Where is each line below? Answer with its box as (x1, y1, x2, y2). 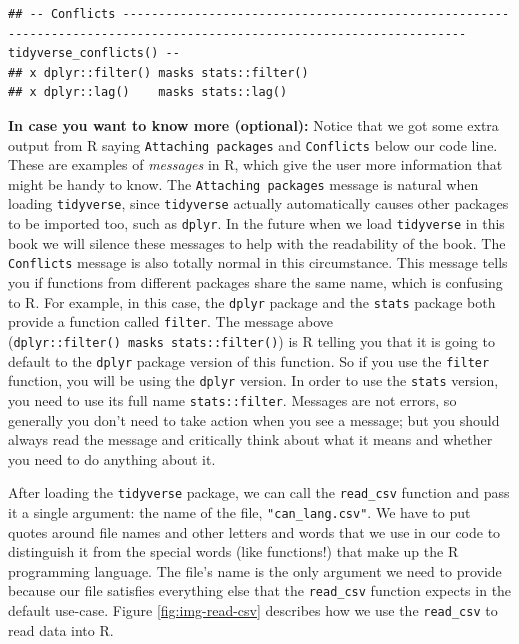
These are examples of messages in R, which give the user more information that (8, 154, 503, 175)
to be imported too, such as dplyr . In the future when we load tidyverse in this (8, 213, 505, 234)
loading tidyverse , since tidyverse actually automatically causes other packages (8, 193, 509, 214)
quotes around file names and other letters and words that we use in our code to (8, 521, 501, 542)
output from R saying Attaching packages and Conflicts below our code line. (8, 134, 498, 155)
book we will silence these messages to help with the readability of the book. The (8, 232, 506, 253)
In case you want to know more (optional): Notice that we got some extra (8, 114, 499, 135)
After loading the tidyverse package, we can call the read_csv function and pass (8, 482, 510, 503)
